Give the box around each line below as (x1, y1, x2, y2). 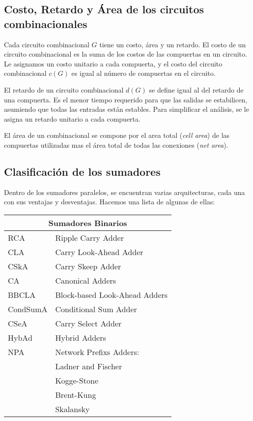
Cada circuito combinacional (4, 39, 89, 49)
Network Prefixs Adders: (55, 346, 140, 357)
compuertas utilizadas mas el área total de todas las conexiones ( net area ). (4, 139, 228, 150)
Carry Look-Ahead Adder (55, 246, 143, 258)
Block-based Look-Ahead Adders (55, 289, 168, 300)
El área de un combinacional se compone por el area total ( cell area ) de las (4, 130, 230, 140)
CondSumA (8, 303, 48, 315)
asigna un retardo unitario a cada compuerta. (4, 113, 141, 124)
